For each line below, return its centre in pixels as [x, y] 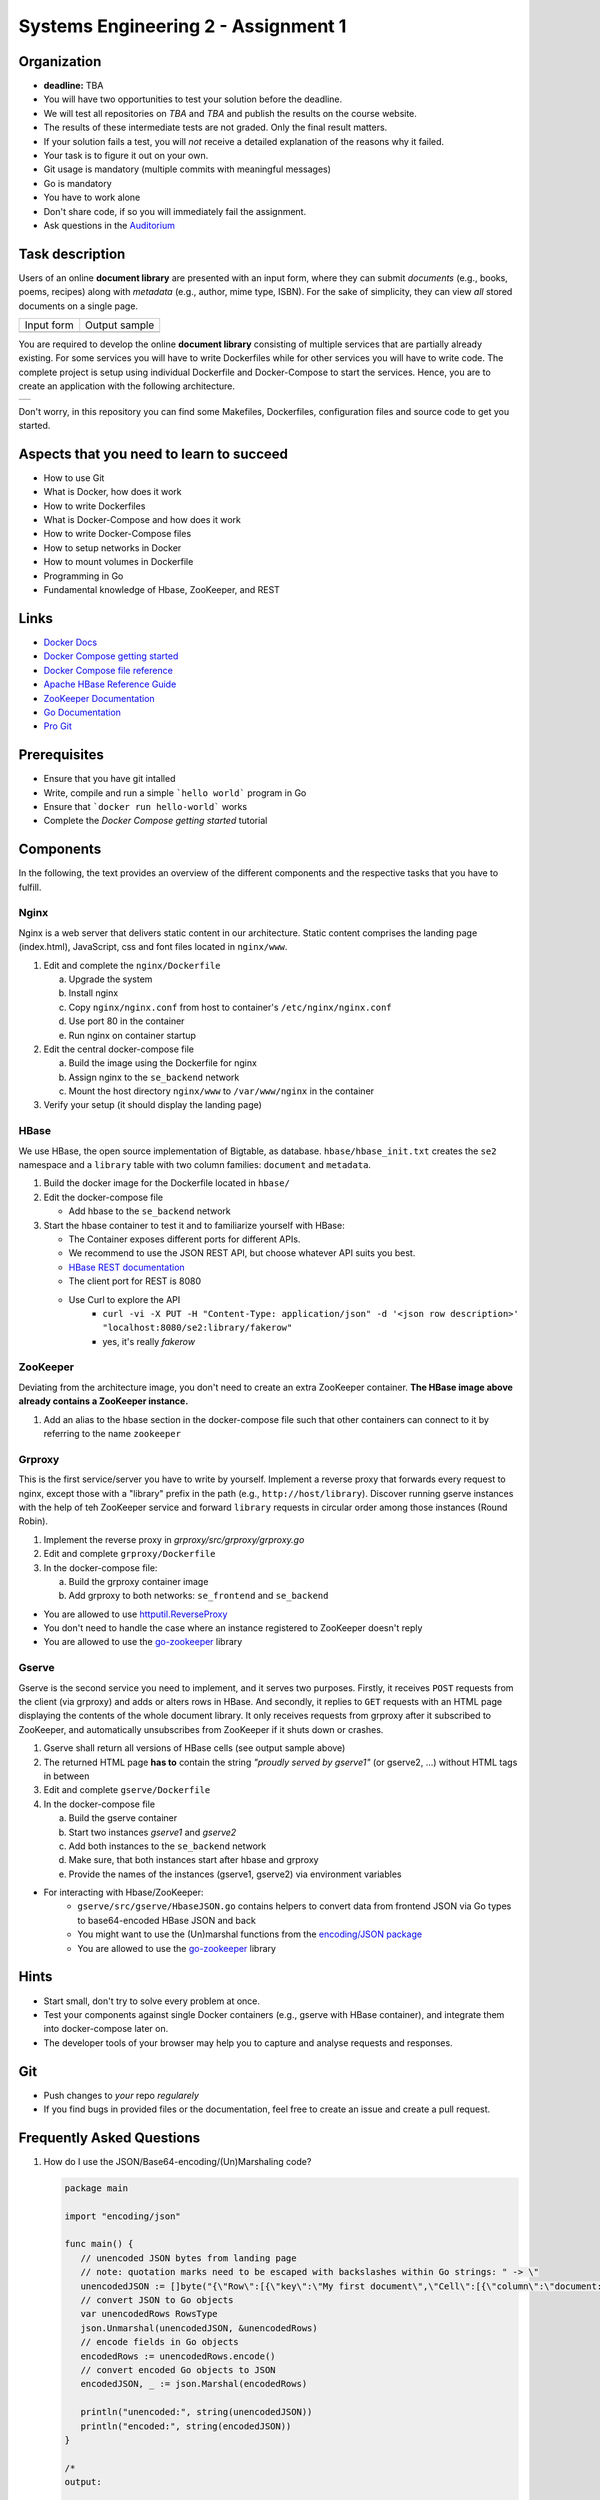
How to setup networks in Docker [112, 547]
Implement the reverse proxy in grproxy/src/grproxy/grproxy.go [174, 1539]
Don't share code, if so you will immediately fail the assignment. [175, 211]
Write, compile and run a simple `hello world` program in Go [175, 792]
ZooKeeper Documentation [99, 698]
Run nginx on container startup [132, 1035]
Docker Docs [70, 642]
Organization [60, 61]
